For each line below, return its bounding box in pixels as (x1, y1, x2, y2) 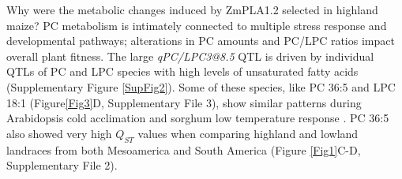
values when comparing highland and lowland (137, 125, 359, 141)
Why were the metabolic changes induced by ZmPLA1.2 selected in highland (6, 2, 378, 17)
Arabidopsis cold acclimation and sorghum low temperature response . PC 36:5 (6, 110, 389, 126)
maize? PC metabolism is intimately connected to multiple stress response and (6, 17, 387, 33)
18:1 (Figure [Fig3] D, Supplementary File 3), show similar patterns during (6, 94, 362, 110)
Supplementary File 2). (6, 157, 118, 173)
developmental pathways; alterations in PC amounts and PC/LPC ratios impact (6, 32, 395, 49)
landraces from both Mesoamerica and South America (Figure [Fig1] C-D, (6, 141, 361, 158)
